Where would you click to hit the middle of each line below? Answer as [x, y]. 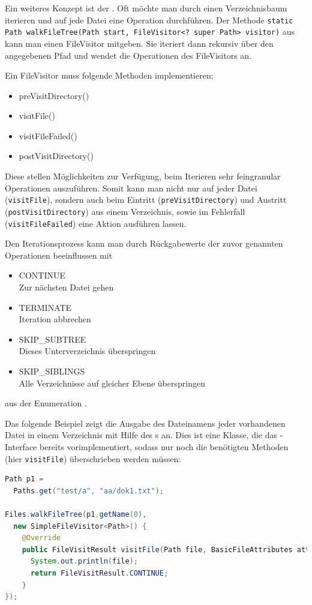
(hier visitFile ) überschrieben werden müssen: [93, 458]
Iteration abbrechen [55, 319]
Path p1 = [24, 479]
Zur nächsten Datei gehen [66, 287]
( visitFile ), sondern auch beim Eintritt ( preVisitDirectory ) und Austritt [146, 200]
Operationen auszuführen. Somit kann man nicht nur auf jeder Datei [131, 188]
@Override [41, 538]
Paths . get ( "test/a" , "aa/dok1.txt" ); [88, 491]
